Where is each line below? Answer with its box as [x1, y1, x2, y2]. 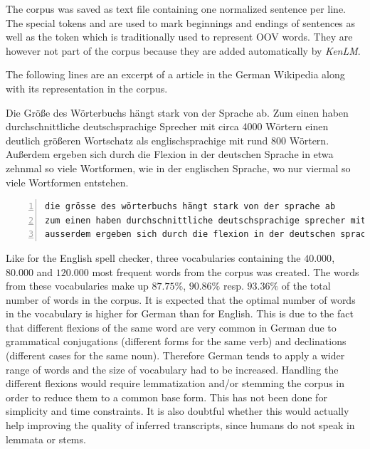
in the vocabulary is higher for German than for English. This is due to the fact [6, 306, 354, 321]
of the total [281, 278, 331, 293]
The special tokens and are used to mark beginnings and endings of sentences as [6, 15, 356, 30]
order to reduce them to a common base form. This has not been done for [6, 389, 327, 404]
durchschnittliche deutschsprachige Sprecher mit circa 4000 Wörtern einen [6, 119, 329, 134]
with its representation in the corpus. [6, 80, 168, 95]
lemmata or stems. [6, 431, 86, 446]
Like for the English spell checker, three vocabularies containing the [6, 250, 301, 265]
